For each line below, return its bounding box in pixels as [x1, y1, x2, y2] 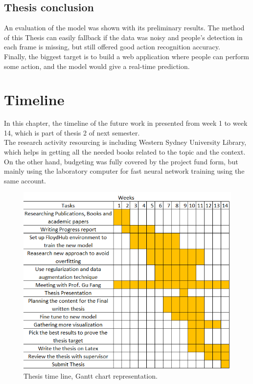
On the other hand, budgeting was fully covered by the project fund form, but [4, 156, 238, 166]
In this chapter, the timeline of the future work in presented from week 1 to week [4, 118, 248, 128]
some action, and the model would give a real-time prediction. [4, 61, 190, 71]
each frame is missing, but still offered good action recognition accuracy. [4, 42, 220, 52]
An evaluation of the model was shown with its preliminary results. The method [4, 23, 245, 33]
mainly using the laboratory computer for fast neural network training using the [4, 166, 245, 176]
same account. [4, 175, 46, 185]
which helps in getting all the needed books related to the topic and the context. [4, 147, 246, 157]
